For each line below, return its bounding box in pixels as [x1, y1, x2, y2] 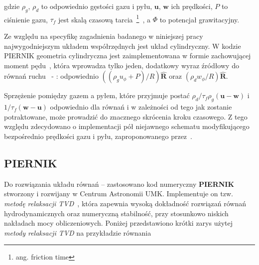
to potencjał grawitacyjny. [159, 14, 240, 24]
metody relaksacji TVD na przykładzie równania [4, 227, 151, 238]
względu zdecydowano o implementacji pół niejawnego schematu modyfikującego [4, 121, 250, 132]
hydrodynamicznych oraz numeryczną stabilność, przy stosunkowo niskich [4, 208, 229, 218]
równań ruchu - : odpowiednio [4, 71, 99, 81]
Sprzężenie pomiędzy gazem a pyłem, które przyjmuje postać [4, 90, 190, 101]
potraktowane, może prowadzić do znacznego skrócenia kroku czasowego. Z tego [4, 111, 248, 122]
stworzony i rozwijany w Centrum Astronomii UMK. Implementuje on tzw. [4, 188, 233, 199]
